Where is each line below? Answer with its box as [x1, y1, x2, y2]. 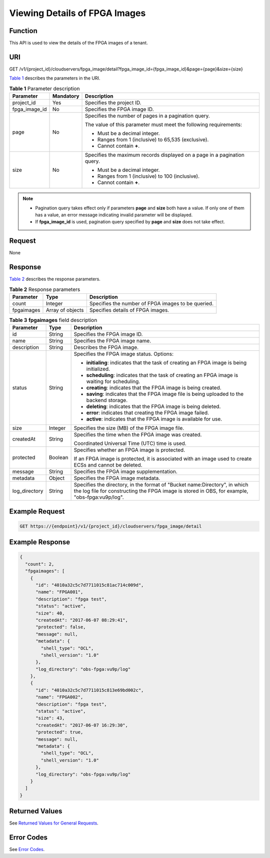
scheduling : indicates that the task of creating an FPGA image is [86, 372, 238, 379]
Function [9, 27, 37, 35]
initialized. [86, 365, 110, 372]
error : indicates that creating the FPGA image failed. [86, 409, 209, 416]
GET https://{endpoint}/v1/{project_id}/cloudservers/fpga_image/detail [19, 523, 202, 529]
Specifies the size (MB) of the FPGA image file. [73, 424, 184, 432]
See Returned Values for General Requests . [9, 820, 98, 826]
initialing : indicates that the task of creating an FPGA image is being [86, 359, 247, 366]
